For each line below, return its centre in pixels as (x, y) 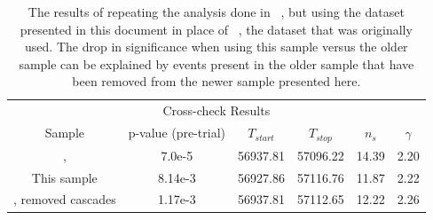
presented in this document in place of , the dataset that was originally (216, 29)
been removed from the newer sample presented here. (216, 81)
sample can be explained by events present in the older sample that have (216, 63)
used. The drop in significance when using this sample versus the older (216, 47)
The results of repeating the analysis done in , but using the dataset (216, 12)
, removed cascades (65, 199)
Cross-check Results (216, 110)
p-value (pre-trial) (177, 133)
